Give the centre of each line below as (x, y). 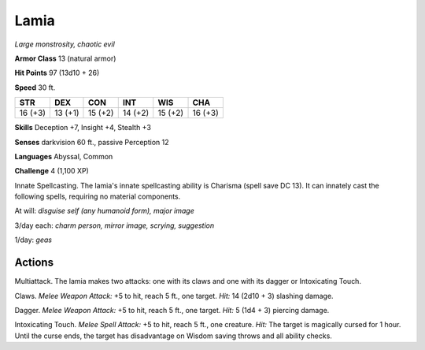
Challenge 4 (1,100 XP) (52, 171)
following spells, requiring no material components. (98, 196)
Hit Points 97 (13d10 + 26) (57, 73)
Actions (34, 263)
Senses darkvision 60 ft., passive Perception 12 (92, 142)
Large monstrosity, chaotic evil (65, 44)
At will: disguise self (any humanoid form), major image (104, 211)
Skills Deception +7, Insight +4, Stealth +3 (83, 128)
